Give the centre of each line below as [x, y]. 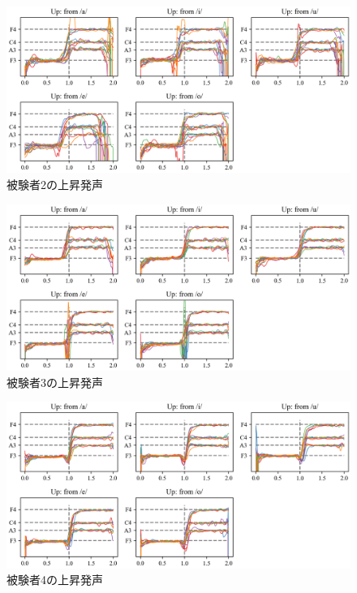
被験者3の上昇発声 [55, 382]
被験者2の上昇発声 [55, 184]
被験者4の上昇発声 [55, 580]
